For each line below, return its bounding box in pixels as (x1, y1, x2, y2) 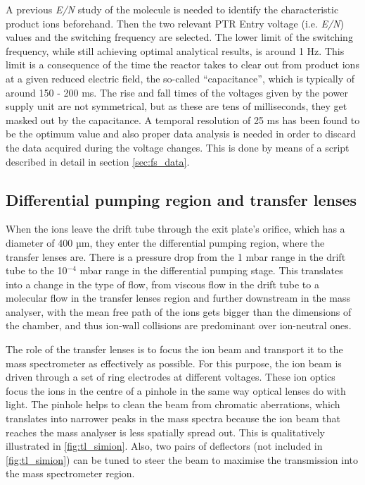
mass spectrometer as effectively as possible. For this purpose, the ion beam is (6, 355, 342, 370)
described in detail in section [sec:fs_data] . (6, 154, 190, 168)
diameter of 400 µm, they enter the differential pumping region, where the (6, 235, 325, 250)
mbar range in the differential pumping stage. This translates (79, 263, 343, 278)
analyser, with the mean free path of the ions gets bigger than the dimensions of (6, 304, 352, 319)
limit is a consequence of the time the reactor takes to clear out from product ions (6, 57, 359, 72)
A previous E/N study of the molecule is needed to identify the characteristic (6, 2, 339, 16)
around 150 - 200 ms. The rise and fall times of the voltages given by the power (6, 85, 348, 99)
